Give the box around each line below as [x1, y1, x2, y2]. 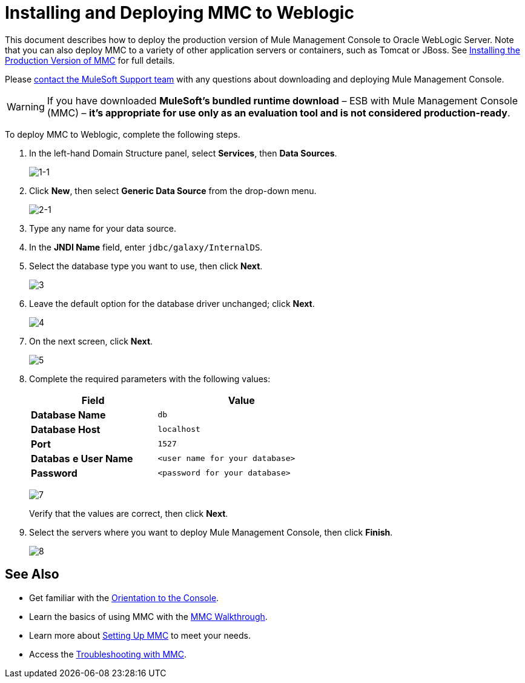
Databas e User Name [31, 452, 133, 465]
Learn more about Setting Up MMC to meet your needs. [29, 630, 251, 641]
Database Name [31, 408, 106, 421]
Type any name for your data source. [29, 223, 176, 234]
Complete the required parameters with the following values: [29, 373, 271, 384]
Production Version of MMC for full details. [5, 55, 175, 66]
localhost [157, 425, 200, 434]
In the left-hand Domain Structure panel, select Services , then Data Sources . [29, 147, 337, 158]
